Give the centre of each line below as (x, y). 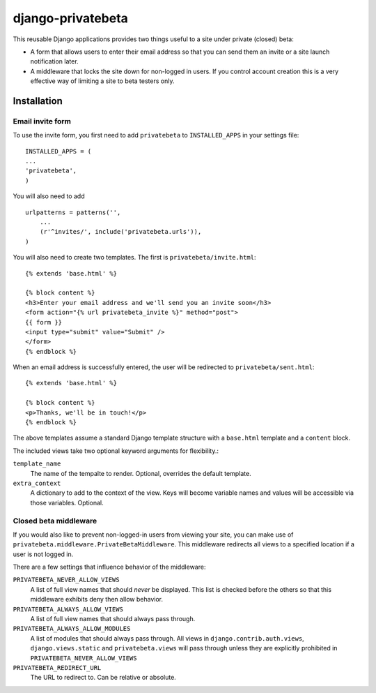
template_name (37, 464)
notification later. (55, 61)
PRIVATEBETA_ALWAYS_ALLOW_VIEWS (68, 609)
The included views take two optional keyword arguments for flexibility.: (116, 451)
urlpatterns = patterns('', (73, 212)
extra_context (37, 483)
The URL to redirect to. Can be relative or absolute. (103, 678)
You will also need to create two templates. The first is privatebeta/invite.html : (134, 258)
